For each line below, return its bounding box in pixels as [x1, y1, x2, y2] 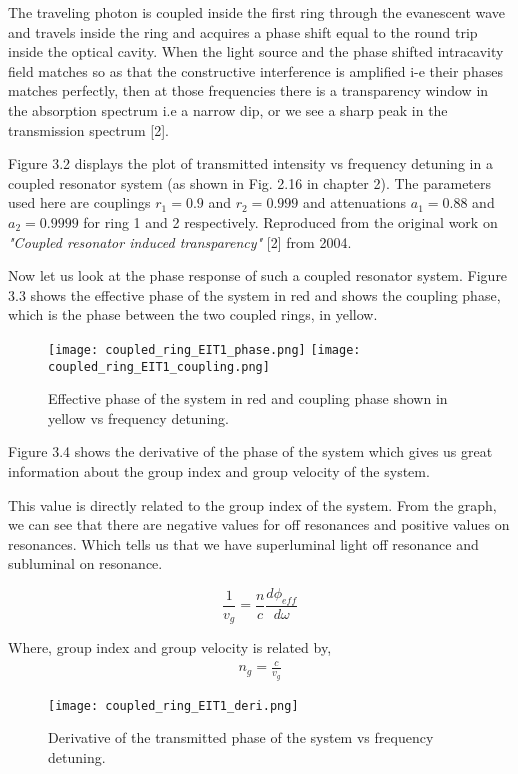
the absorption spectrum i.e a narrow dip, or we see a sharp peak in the [8, 99, 448, 120]
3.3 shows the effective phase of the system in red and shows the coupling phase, [8, 284, 501, 305]
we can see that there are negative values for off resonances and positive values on [8, 514, 510, 535]
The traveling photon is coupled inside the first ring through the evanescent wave [8, 2, 506, 22]
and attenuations [302, 192, 407, 213]
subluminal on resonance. [8, 553, 163, 574]
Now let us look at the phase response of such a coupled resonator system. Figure [8, 265, 508, 286]
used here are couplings [8, 192, 151, 213]
